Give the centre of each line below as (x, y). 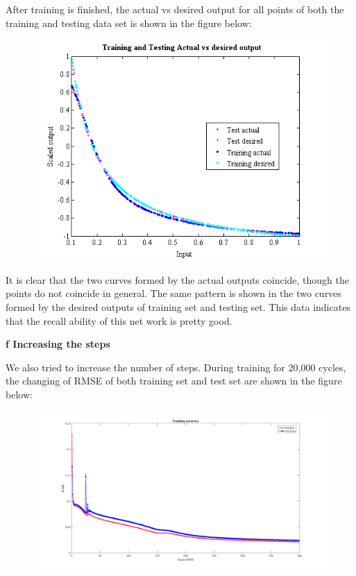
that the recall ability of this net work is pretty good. (119, 320)
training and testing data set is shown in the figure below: (129, 23)
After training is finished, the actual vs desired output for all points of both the (175, 9)
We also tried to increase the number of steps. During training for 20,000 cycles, (176, 367)
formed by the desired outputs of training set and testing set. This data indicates (178, 306)
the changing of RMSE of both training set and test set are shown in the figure (174, 381)
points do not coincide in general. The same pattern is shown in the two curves (173, 293)
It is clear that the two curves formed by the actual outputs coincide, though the (177, 279)
